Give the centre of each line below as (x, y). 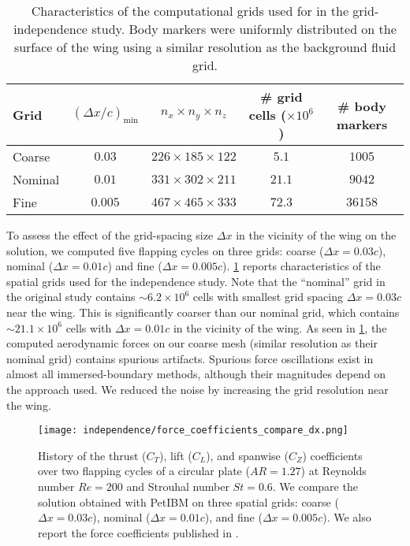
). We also (347, 517)
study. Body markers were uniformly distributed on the (244, 29)
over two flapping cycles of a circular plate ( (144, 471)
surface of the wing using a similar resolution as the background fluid (205, 47)
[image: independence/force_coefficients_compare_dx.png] (193, 431)
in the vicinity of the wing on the (316, 235)
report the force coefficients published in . (138, 532)
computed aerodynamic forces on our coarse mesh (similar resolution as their (192, 343)
